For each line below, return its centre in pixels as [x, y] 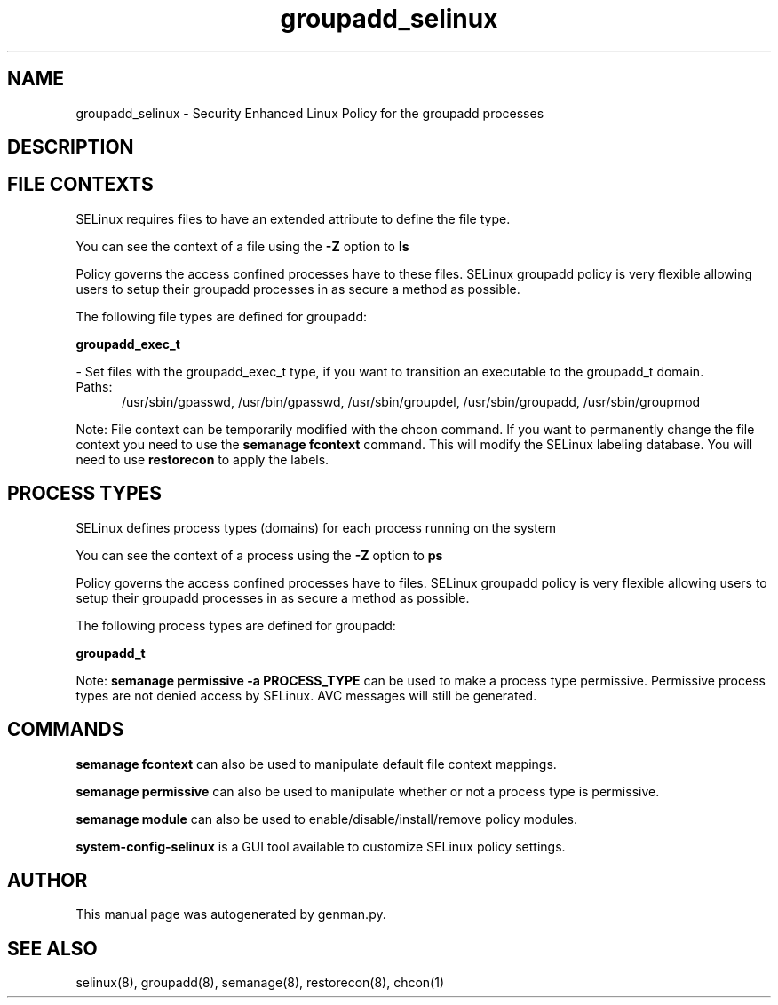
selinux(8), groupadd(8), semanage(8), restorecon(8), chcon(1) [260, 983]
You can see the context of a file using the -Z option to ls [242, 246]
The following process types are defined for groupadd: [236, 625]
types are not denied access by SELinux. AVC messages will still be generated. [306, 695]
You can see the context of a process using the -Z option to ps [259, 555]
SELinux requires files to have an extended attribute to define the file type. [293, 218]
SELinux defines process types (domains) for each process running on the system [316, 527]
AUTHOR [48, 880]
